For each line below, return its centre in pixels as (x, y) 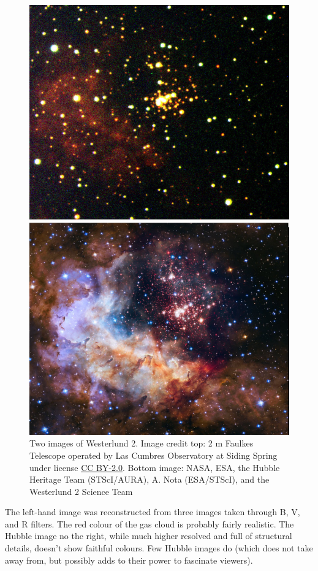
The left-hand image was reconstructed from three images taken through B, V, (153, 512)
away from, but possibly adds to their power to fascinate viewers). (129, 560)
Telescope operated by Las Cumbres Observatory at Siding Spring (153, 455)
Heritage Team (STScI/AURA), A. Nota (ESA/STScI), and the (150, 479)
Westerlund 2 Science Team (81, 491)
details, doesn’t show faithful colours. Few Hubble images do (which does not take (159, 548)
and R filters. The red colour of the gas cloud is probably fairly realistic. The (150, 523)
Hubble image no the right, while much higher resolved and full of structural (149, 536)
